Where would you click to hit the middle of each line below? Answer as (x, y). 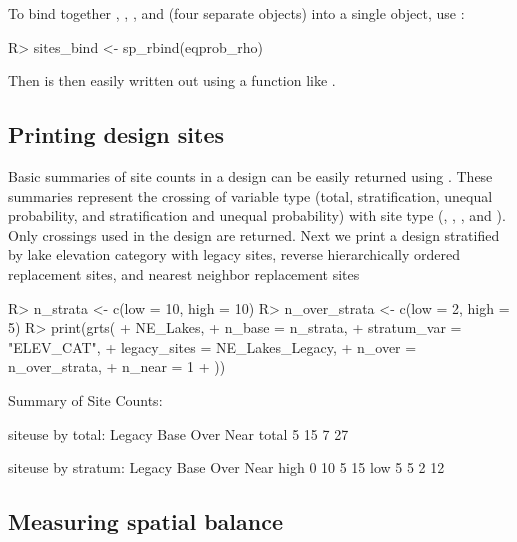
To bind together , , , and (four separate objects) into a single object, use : (236, 13)
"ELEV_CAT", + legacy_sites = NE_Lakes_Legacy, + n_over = (212, 346)
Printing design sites (116, 134)
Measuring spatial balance (145, 521)
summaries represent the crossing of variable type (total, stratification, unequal (250, 195)
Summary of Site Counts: (85, 399)
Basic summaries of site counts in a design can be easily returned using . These (250, 175)
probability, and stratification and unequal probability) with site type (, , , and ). (257, 215)
